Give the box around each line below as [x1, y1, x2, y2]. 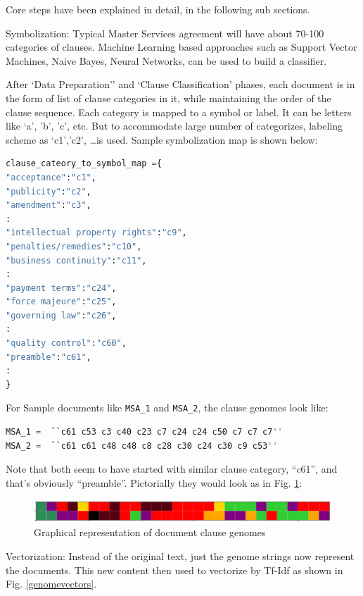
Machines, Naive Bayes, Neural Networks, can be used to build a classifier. [6, 53, 327, 68]
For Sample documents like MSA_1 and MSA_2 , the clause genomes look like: [6, 400, 329, 415]
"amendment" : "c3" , [6, 200, 91, 211]
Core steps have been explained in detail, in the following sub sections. [6, 2, 310, 16]
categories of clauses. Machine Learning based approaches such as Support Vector [6, 39, 357, 54]
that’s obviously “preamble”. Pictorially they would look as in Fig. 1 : [6, 475, 302, 490]
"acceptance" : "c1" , [6, 172, 96, 182]
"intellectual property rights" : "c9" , [6, 228, 187, 238]
